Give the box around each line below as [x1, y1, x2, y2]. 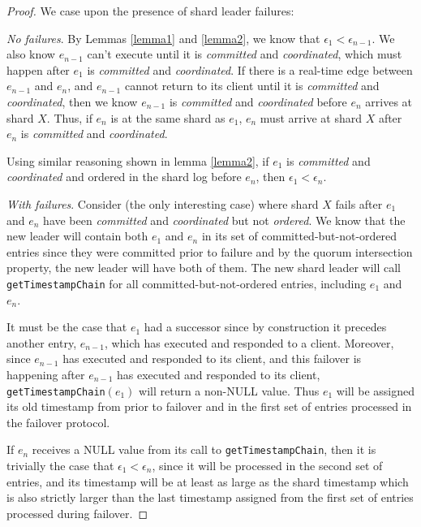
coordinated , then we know [6, 93, 138, 110]
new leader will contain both [6, 227, 148, 244]
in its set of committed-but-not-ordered [201, 227, 397, 244]
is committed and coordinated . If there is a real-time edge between [87, 61, 413, 78]
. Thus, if [46, 109, 92, 126]
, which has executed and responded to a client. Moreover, [104, 334, 394, 351]
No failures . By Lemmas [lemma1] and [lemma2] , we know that [6, 29, 320, 46]
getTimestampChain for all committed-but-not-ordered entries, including [6, 274, 367, 292]
